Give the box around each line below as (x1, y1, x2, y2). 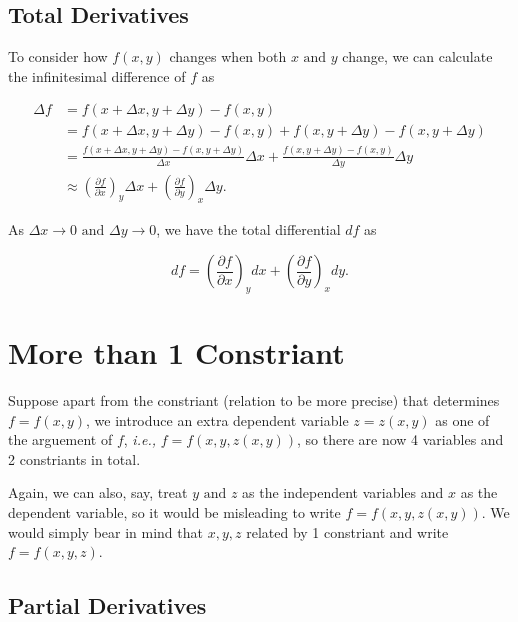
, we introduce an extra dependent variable (86, 409, 349, 430)
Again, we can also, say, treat (8, 482, 188, 503)
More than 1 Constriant (8, 332, 345, 373)
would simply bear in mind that (8, 521, 203, 542)
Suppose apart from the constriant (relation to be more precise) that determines (8, 389, 500, 410)
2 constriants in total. (8, 448, 141, 469)
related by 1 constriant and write (246, 521, 449, 542)
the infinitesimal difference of (8, 65, 186, 86)
